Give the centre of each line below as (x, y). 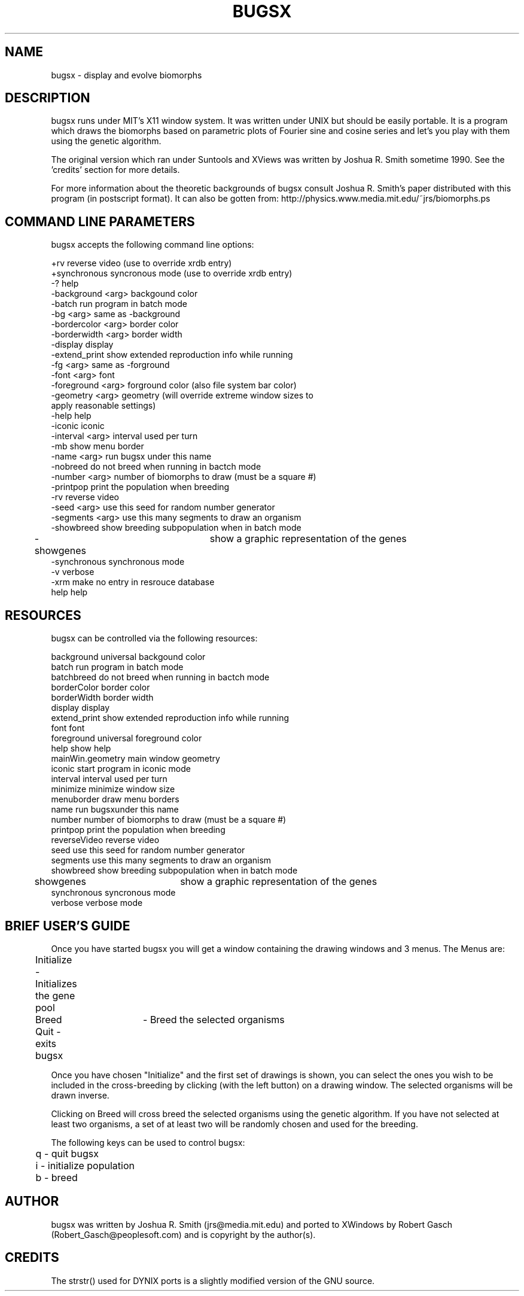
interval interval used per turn (109, 779)
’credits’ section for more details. (115, 170)
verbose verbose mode (97, 903)
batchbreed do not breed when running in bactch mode (160, 677)
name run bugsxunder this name (115, 810)
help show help (81, 749)
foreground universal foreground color (127, 738)
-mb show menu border (98, 446)
